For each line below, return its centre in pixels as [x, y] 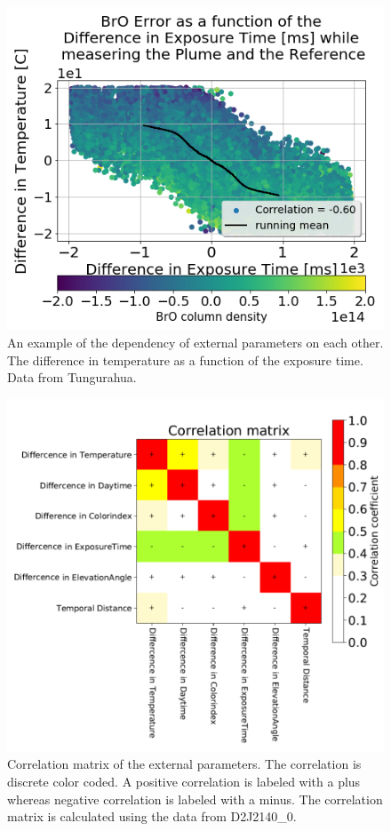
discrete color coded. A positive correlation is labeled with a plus [184, 782]
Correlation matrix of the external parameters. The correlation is [184, 764]
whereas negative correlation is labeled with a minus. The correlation [195, 799]
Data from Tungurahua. [72, 377]
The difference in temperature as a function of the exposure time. [185, 360]
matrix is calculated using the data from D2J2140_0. [152, 816]
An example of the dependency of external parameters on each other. [195, 343]
